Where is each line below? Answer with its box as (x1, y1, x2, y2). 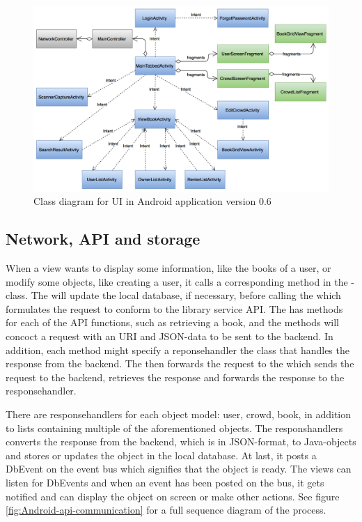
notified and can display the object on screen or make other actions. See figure (6, 489, 340, 503)
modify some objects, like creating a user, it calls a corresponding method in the (6, 274, 348, 289)
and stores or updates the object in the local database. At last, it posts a (6, 447, 317, 462)
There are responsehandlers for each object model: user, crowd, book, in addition (6, 406, 352, 421)
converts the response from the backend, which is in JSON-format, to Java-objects (6, 434, 356, 449)
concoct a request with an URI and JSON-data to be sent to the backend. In (6, 329, 333, 344)
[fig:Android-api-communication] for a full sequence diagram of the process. (6, 502, 326, 517)
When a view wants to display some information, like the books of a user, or (6, 261, 331, 275)
